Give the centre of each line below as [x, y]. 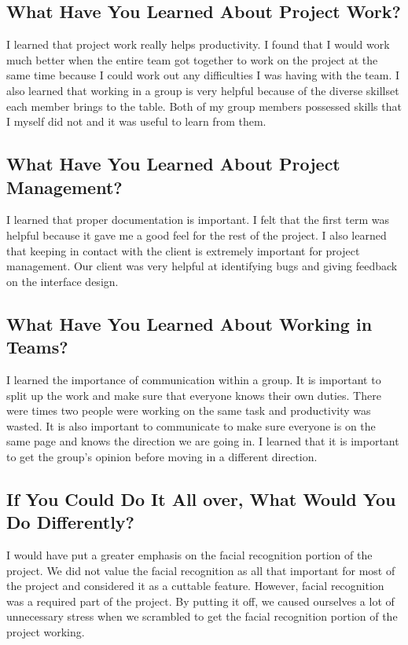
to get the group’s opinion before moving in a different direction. [162, 456]
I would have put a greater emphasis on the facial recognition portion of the [189, 555]
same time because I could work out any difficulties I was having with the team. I [203, 75]
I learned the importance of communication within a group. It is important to [194, 379]
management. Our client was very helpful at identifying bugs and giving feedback [202, 266]
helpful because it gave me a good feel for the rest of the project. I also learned [197, 235]
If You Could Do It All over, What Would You [201, 498]
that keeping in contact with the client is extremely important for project [183, 250]
